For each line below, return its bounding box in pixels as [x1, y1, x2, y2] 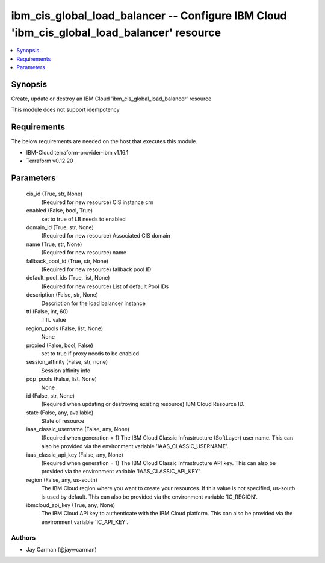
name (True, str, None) [26, 241, 82, 248]
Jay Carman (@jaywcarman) [26, 546, 97, 553]
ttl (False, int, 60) [26, 307, 69, 315]
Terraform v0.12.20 [26, 157, 73, 165]
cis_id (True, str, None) [26, 190, 83, 197]
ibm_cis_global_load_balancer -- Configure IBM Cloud [11, 9, 287, 22]
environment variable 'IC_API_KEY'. [41, 518, 129, 526]
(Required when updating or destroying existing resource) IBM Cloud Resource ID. [41, 401, 245, 408]
